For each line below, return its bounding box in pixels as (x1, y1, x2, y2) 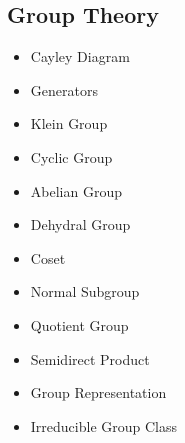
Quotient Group (30, 314, 129, 335)
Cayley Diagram (30, 46, 130, 67)
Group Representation (30, 382, 167, 403)
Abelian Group (30, 180, 122, 201)
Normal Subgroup (30, 281, 140, 302)
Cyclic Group (30, 146, 113, 167)
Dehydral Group (30, 214, 131, 235)
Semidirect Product (30, 348, 150, 369)
